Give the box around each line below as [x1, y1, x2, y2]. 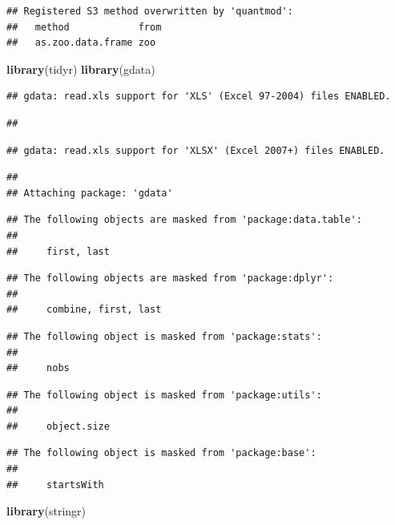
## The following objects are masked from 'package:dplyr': [6, 273, 334, 285]
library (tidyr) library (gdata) [6, 60, 155, 77]
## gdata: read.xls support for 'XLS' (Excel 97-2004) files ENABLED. [6, 91, 391, 103]
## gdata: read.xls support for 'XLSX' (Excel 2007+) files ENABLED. [6, 144, 385, 156]
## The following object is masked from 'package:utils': [6, 389, 322, 401]
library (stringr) [6, 503, 86, 519]
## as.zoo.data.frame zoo [6, 37, 156, 49]
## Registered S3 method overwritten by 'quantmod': [6, 6, 293, 17]
